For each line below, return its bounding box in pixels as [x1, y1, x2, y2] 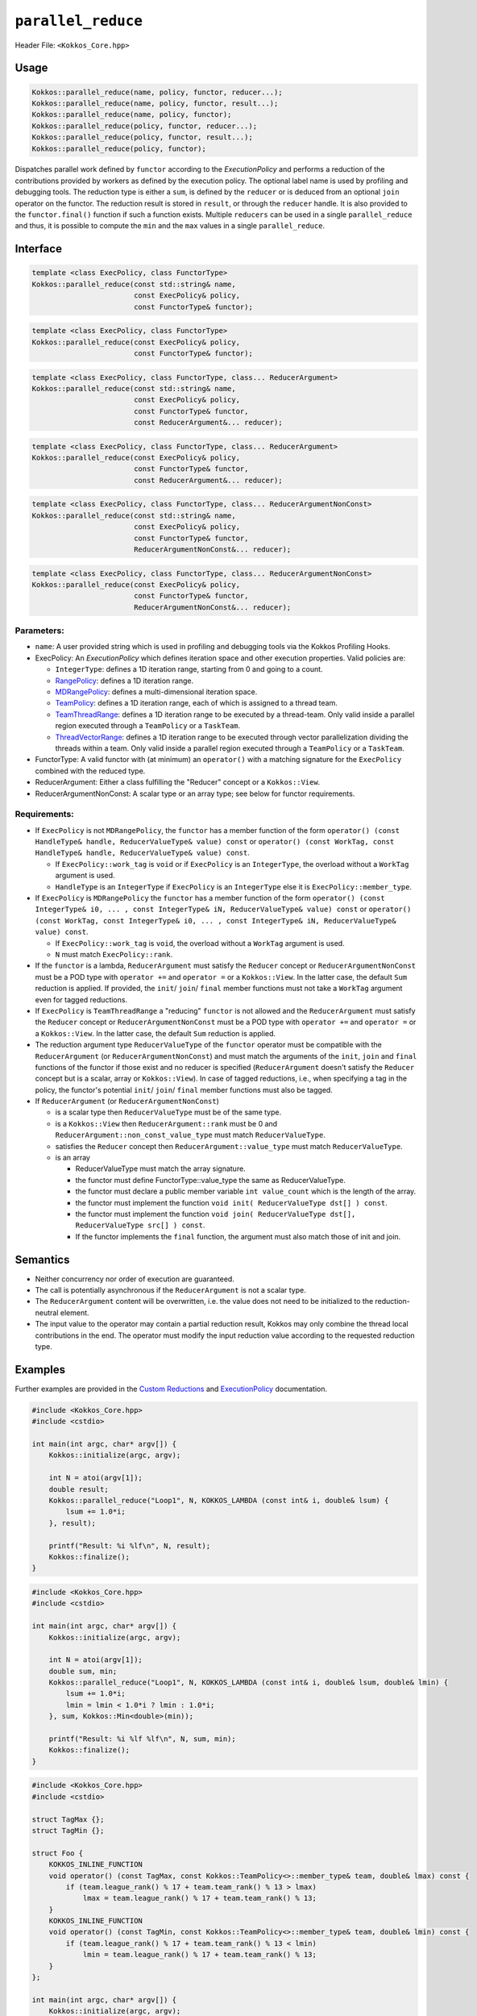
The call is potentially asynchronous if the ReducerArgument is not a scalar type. [35, 1285, 306, 1295]
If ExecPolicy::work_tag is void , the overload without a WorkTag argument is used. [55, 938, 346, 948]
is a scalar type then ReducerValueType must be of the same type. [55, 1107, 282, 1117]
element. [60, 1307, 89, 1318]
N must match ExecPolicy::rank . [55, 950, 173, 959]
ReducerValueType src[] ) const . [75, 1220, 205, 1230]
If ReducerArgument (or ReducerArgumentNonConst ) [35, 1097, 219, 1106]
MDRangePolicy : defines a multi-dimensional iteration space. [55, 687, 258, 697]
